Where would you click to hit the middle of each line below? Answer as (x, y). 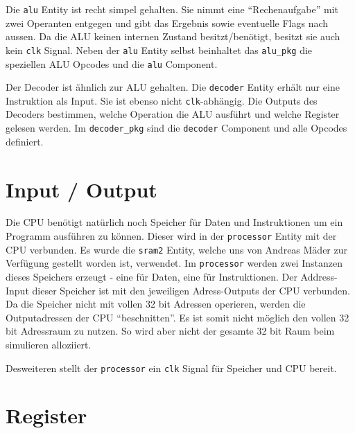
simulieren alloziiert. (49, 344)
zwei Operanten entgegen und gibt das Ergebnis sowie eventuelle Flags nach (167, 23)
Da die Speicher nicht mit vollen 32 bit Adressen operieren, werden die (156, 304)
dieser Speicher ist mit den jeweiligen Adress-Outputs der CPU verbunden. (191, 290)
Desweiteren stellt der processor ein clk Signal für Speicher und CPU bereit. (171, 368)
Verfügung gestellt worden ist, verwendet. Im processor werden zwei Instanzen (174, 263)
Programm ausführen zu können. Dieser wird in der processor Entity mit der (171, 236)
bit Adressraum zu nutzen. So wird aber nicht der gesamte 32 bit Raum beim (170, 331)
